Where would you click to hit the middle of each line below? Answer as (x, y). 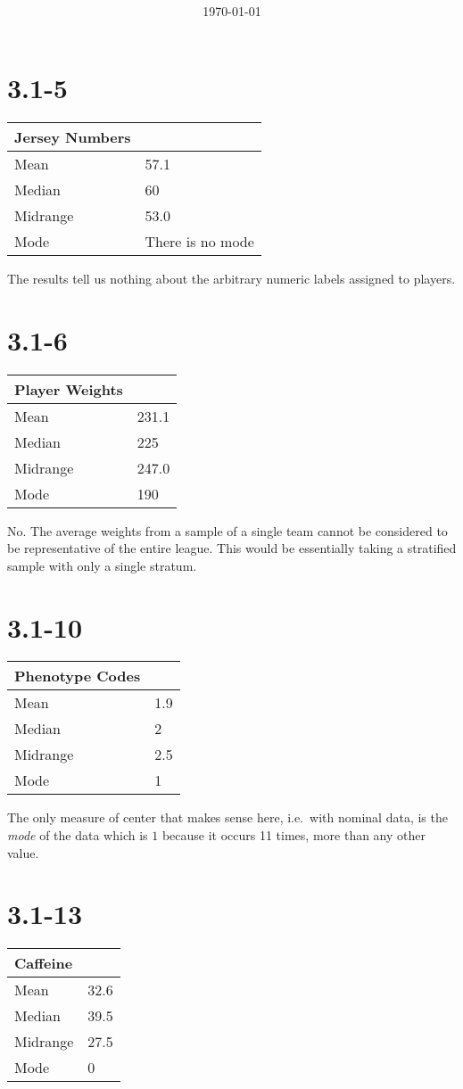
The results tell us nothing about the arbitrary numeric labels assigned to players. (231, 278)
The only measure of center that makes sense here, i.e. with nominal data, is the (227, 817)
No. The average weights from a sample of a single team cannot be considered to (227, 530)
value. (23, 852)
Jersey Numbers (73, 136)
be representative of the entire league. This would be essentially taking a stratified (232, 548)
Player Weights (69, 389)
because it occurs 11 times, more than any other (294, 835)
